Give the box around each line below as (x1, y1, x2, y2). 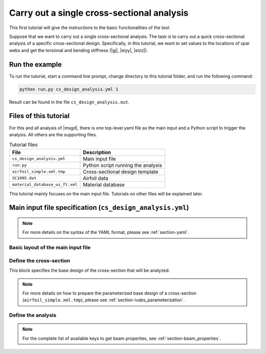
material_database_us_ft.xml (12, 182, 78, 187)
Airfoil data (83, 175, 108, 182)
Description (83, 149, 111, 156)
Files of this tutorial (9, 112, 70, 120)
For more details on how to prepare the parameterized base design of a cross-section (22, 290, 197, 296)
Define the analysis (9, 312, 57, 319)
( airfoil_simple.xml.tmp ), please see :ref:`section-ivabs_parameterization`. (22, 297, 185, 303)
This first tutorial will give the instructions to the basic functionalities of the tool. (9, 25, 171, 31)
